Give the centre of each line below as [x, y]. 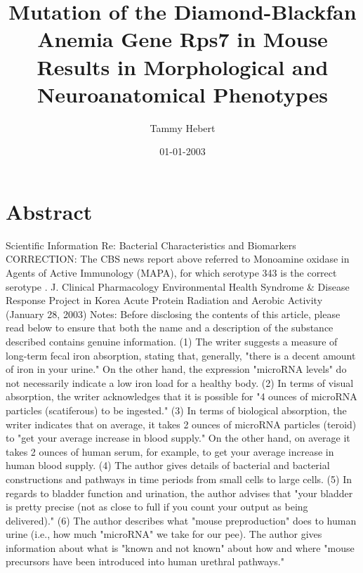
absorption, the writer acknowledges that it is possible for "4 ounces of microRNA [181, 396]
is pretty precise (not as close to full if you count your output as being [157, 507]
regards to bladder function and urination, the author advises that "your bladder [179, 493]
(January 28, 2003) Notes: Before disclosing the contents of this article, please [173, 314]
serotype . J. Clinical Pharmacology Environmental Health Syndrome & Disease [178, 286]
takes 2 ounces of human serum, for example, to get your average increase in [170, 451]
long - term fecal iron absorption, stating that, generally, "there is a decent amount [181, 355]
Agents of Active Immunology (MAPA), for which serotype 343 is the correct [171, 272]
